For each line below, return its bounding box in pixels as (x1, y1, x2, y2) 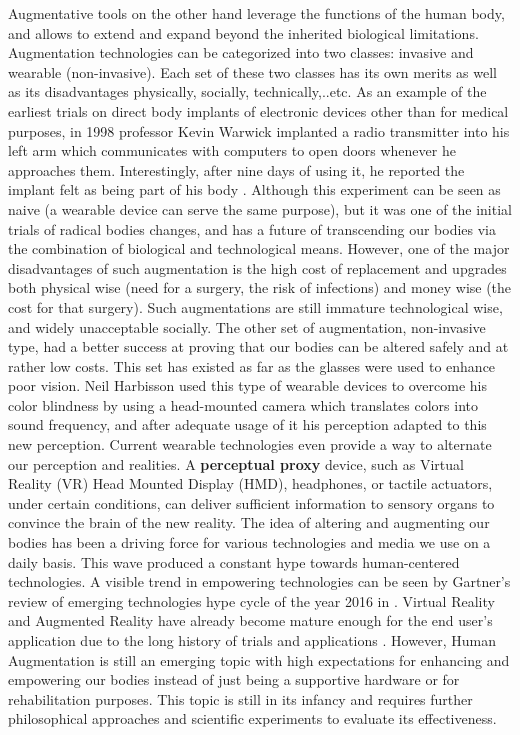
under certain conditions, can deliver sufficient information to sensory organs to (8, 492, 495, 513)
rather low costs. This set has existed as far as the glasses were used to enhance (8, 355, 496, 376)
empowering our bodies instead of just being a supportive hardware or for (8, 669, 460, 690)
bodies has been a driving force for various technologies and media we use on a (8, 532, 491, 553)
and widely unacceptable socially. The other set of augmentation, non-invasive (8, 316, 486, 337)
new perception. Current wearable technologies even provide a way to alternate (8, 434, 492, 455)
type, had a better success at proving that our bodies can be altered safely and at (8, 336, 509, 357)
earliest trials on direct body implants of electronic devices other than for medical (8, 100, 509, 121)
